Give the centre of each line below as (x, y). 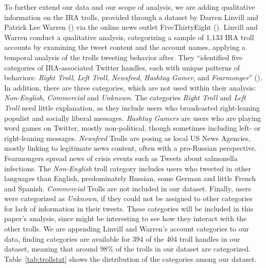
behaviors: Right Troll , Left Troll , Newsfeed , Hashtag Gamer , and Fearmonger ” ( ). (133, 77)
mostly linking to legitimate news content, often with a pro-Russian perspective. (130, 148)
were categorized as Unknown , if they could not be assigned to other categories (128, 198)
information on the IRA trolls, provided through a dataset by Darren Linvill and (131, 17)
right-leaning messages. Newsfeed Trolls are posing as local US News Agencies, (127, 138)
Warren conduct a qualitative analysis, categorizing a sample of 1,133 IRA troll (129, 37)
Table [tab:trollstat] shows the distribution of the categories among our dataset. (130, 258)
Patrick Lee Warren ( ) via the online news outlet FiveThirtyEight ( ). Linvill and (131, 27)
